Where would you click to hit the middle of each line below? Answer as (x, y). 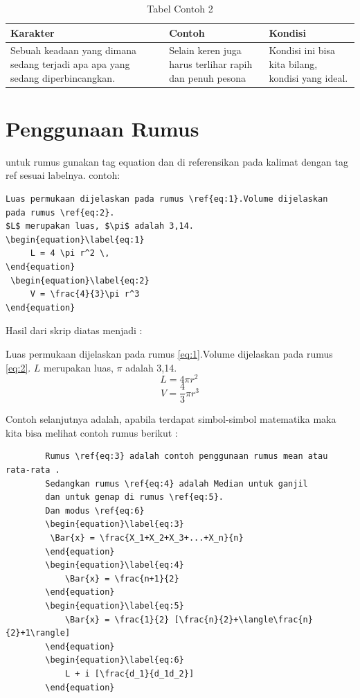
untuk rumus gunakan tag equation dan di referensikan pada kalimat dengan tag (177, 161)
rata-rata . (33, 470)
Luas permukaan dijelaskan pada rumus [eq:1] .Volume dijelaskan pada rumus (169, 353)
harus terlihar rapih (211, 64)
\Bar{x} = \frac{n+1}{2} (122, 578)
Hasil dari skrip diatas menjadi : (74, 330)
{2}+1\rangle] (38, 633)
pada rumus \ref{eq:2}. (60, 212)
